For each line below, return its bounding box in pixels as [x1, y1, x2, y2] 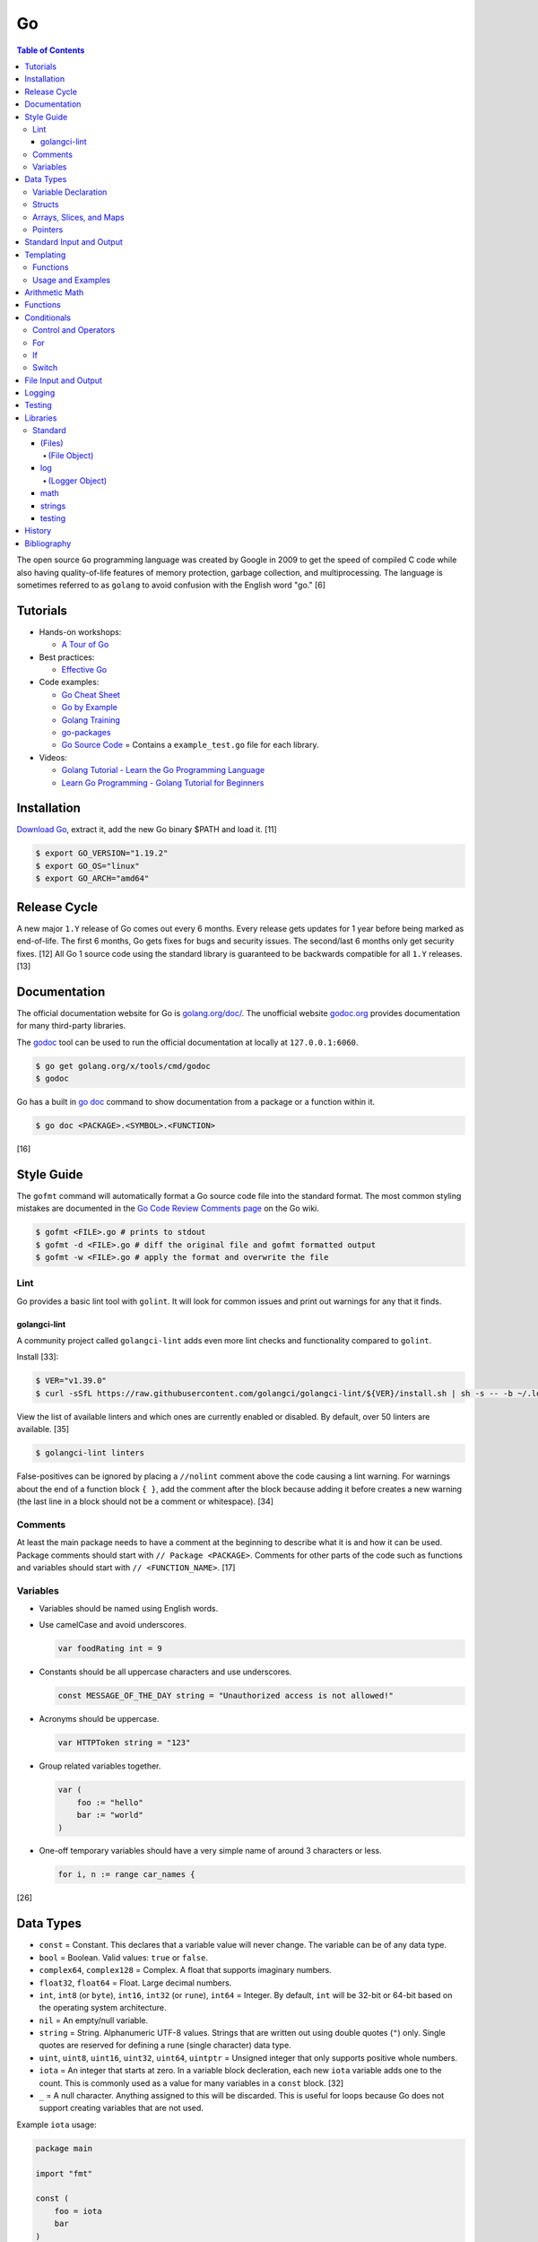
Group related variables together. [39, 1760, 161, 1771]
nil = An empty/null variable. [39, 2014, 149, 2026]
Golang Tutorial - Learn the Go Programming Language [61, 765, 265, 776]
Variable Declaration [32, 187, 108, 197]
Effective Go [61, 665, 108, 675]
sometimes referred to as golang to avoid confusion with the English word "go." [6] [16, 579, 326, 590]
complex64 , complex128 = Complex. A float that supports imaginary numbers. [39, 1965, 332, 1976]
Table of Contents [16, 45, 85, 56]
